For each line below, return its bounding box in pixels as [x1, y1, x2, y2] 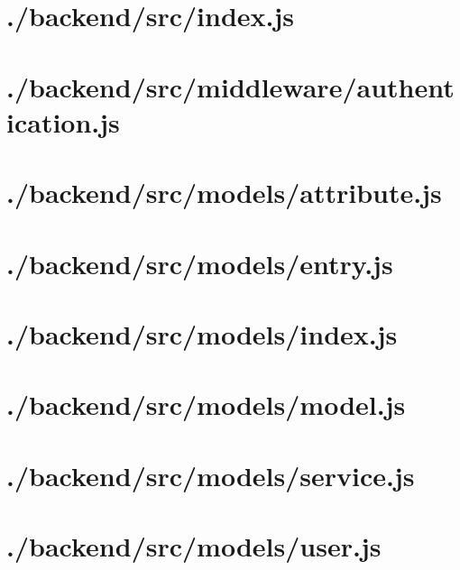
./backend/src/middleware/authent [6, 68, 455, 105]
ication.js [6, 103, 120, 140]
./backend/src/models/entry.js [6, 244, 393, 281]
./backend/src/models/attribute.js [6, 174, 442, 211]
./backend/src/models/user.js [6, 528, 382, 564]
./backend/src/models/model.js [6, 386, 406, 423]
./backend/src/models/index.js [6, 315, 398, 352]
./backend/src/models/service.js [6, 456, 415, 493]
